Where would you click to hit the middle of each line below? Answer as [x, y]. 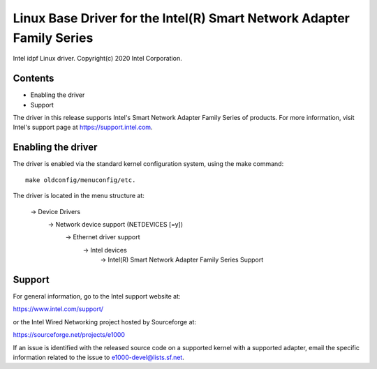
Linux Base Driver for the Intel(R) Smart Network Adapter [182, 18]
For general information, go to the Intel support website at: [97, 296]
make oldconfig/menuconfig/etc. [81, 180]
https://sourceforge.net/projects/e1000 [69, 335]
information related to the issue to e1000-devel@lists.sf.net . [98, 357]
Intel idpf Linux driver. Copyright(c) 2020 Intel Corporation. [97, 59]
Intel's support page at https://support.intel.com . [83, 127]
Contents [34, 78]
